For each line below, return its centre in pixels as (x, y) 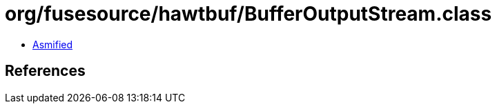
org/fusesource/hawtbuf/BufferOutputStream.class (248, 14)
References (45, 71)
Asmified (53, 44)
